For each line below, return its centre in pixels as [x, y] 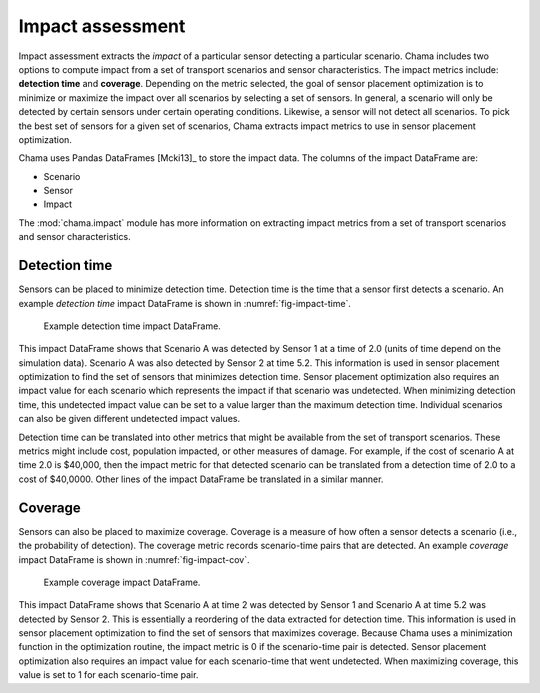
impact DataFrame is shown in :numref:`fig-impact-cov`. [134, 559]
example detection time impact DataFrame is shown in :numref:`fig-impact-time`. [185, 303]
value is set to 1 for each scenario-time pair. [108, 675]
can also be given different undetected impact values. [129, 419]
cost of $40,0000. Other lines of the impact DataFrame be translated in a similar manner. [201, 479]
